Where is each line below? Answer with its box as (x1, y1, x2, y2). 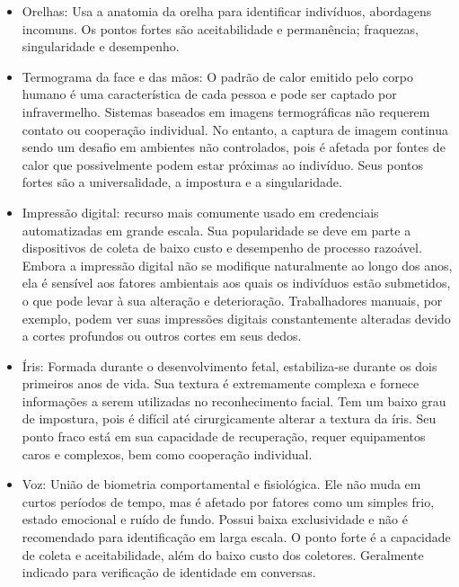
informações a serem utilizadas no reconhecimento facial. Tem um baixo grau (22, 391, 446, 410)
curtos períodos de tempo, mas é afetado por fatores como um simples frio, (22, 492, 435, 511)
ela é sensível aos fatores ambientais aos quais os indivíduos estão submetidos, (22, 273, 451, 292)
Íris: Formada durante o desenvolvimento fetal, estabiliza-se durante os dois (22, 356, 437, 375)
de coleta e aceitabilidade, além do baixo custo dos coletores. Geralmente (22, 545, 424, 564)
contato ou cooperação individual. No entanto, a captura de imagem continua (22, 120, 448, 138)
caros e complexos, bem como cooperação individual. (22, 444, 313, 463)
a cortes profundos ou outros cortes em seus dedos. (22, 326, 302, 345)
